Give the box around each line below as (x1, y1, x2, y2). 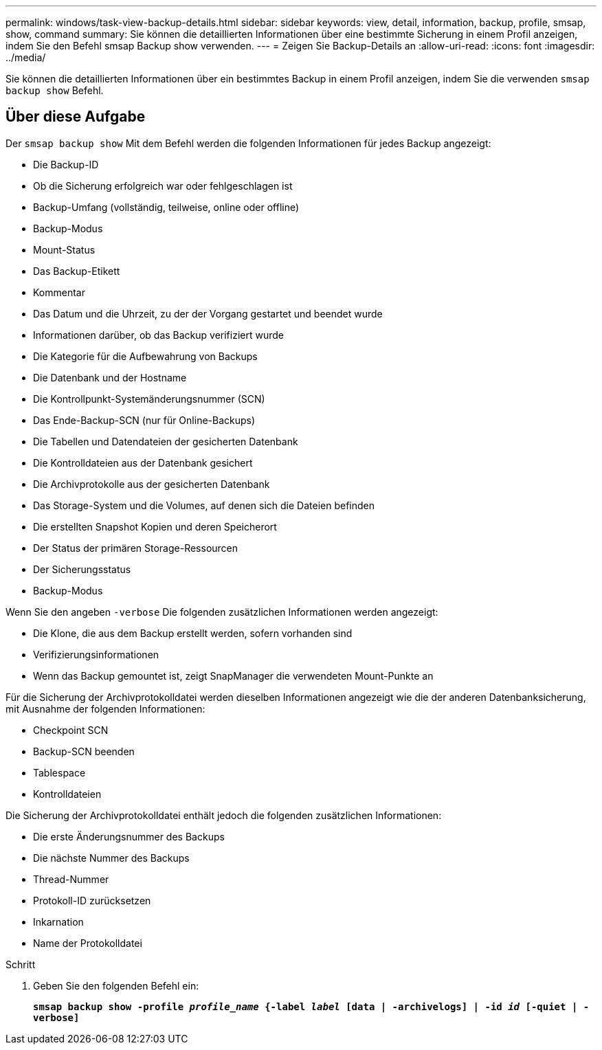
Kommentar (33, 286, 85, 298)
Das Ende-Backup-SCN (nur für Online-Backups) (33, 414, 256, 426)
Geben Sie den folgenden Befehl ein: (33, 979, 199, 992)
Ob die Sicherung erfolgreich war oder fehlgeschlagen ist (33, 179, 293, 192)
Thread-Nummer (33, 873, 109, 885)
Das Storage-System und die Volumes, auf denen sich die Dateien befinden (33, 499, 375, 511)
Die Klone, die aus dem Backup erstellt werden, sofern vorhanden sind (33, 627, 353, 639)
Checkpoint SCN (33, 724, 109, 736)
